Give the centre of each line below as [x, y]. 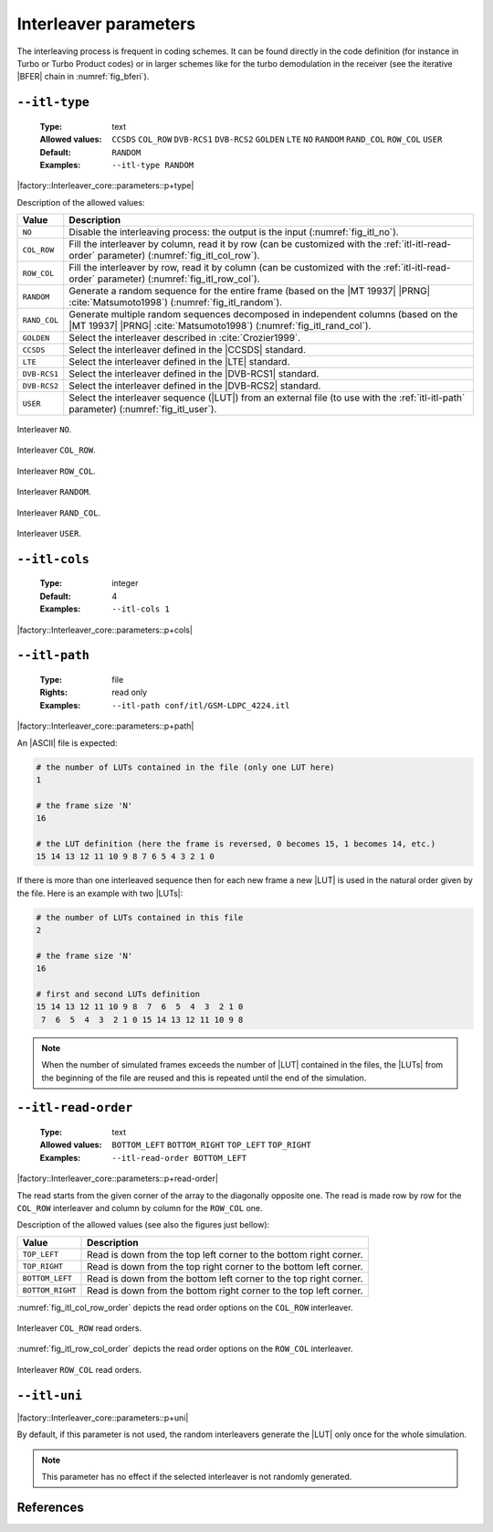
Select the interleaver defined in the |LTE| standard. [179, 362]
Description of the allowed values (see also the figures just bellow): [143, 1225]
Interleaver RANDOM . [54, 492]
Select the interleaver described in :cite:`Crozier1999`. [185, 338]
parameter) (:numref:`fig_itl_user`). [143, 410]
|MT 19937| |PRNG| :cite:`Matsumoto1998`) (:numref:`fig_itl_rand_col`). [220, 326]
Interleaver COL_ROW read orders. [79, 1328]
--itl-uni [49, 1395]
